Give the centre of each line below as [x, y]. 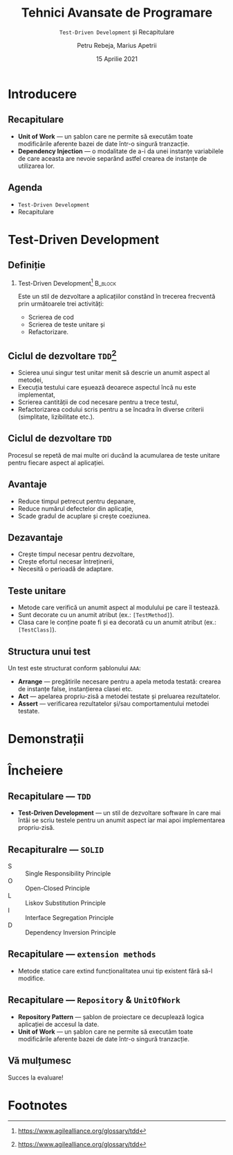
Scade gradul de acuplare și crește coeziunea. [84, 516]
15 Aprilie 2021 [117, 59]
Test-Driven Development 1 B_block [67, 282]
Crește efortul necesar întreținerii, [66, 562]
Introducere [43, 94]
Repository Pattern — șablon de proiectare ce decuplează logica [111, 1016]
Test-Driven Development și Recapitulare [117, 32]
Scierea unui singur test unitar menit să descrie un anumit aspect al [114, 373]
